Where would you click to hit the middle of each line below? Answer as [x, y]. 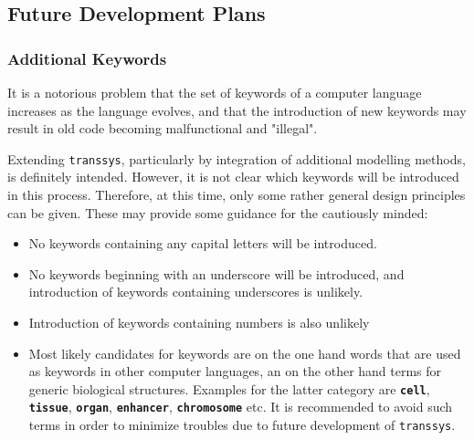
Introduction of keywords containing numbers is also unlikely [199, 322]
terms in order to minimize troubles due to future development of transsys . [242, 425]
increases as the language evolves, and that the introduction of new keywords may [237, 110]
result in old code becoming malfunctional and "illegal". [163, 128]
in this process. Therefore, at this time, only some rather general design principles [237, 195]
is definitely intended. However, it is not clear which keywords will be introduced [233, 177]
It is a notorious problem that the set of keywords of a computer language [215, 92]
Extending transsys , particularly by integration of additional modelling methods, [237, 158]
